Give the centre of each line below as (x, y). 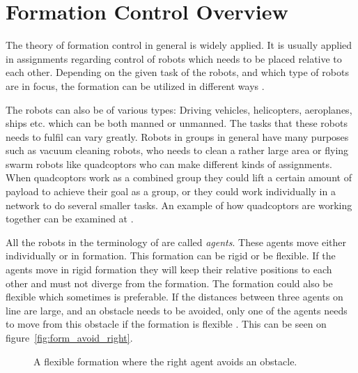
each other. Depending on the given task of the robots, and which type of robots (177, 72)
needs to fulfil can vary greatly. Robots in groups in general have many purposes (177, 136)
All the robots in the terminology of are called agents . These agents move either (176, 242)
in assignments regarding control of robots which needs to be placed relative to (174, 58)
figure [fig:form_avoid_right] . (69, 337)
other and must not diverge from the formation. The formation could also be (169, 283)
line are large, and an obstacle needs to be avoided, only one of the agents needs (177, 310)
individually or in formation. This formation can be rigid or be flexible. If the (171, 256)
